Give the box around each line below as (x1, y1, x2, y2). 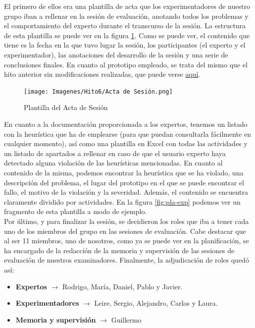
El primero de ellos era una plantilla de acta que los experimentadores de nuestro (4, 1, 250, 11)
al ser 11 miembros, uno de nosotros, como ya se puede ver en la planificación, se (4, 235, 249, 246)
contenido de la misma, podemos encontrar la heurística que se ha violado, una (4, 167, 244, 177)
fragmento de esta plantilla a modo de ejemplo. (4, 206, 147, 217)
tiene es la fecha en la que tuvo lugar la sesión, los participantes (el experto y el (4, 40, 246, 50)
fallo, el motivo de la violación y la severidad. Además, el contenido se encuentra (4, 187, 248, 197)
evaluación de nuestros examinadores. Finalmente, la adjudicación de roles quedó (4, 255, 249, 265)
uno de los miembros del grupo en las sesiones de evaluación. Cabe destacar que (4, 225, 246, 236)
